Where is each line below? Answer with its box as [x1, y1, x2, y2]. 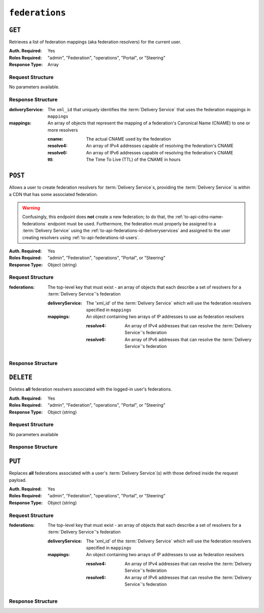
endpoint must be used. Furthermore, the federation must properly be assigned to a [47, 221, 216, 226]
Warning [22, 205, 40, 211]
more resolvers [47, 127, 78, 133]
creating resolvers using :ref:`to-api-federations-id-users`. [22, 234, 140, 240]
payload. [9, 477, 27, 483]
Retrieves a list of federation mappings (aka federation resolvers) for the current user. [9, 39, 181, 45]
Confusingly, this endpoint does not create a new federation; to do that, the [22, 214, 174, 220]
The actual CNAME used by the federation [86, 136, 171, 142]
